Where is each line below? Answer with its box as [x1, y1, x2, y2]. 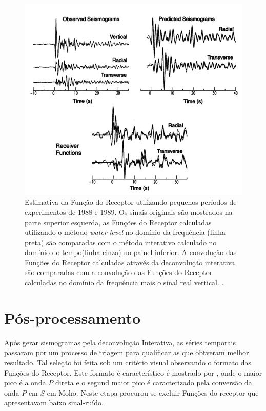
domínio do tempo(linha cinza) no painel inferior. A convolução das [25, 247, 237, 258]
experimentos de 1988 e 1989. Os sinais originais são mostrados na [25, 206, 233, 217]
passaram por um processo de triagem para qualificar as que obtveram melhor [4, 347, 249, 358]
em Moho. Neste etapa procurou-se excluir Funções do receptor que [47, 387, 259, 398]
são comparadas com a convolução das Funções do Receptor [25, 267, 213, 278]
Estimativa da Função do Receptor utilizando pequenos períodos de [25, 197, 237, 207]
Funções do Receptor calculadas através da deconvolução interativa [25, 257, 235, 267]
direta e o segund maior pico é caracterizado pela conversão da [55, 377, 252, 388]
